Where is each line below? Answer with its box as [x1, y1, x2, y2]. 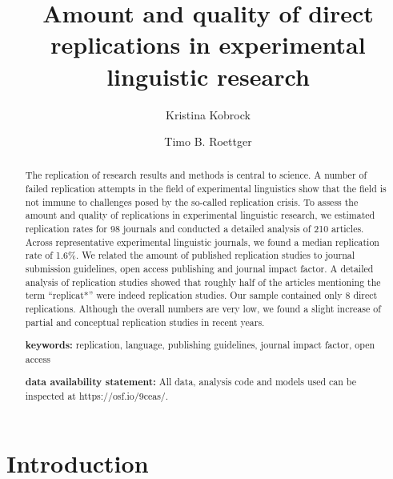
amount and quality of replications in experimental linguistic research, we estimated [25, 208, 375, 222]
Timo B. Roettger [164, 133, 252, 150]
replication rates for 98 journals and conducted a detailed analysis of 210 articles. [25, 222, 364, 235]
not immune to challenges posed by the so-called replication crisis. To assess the [25, 195, 359, 208]
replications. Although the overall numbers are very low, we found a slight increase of [25, 302, 381, 316]
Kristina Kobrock [166, 106, 251, 123]
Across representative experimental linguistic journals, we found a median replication [25, 235, 379, 248]
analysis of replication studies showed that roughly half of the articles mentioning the [25, 275, 381, 288]
